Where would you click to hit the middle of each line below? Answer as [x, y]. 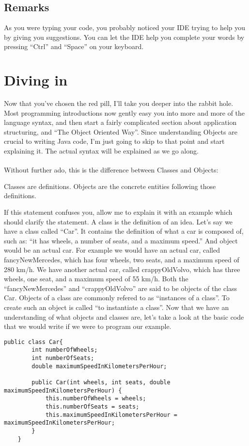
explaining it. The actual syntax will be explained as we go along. [101, 151]
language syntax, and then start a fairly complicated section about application [120, 122]
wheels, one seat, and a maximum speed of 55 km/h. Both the [96, 279]
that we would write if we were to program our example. [88, 326]
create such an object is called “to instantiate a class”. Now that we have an [117, 307]
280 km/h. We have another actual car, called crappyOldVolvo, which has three [122, 269]
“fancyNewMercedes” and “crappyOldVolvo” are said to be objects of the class [121, 288]
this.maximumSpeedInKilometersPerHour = [111, 415]
